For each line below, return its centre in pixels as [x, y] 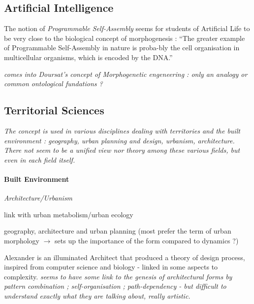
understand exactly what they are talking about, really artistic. [97, 295]
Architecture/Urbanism [38, 198]
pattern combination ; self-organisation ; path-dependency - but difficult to [115, 286]
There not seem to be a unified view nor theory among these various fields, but [122, 150]
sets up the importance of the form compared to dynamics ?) [147, 240]
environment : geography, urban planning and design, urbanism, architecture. [119, 140]
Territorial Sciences [54, 110]
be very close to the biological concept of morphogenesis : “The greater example [125, 38]
